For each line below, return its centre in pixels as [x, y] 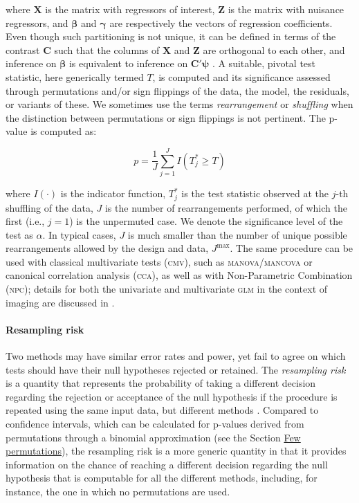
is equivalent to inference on [128, 63]
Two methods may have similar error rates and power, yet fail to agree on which [176, 356]
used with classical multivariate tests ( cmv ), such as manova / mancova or [159, 261]
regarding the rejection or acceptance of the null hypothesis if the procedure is [172, 396]
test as [19, 234]
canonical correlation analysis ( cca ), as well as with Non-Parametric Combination [179, 275]
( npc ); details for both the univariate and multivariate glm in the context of [167, 289]
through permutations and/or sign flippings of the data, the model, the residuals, [177, 90]
